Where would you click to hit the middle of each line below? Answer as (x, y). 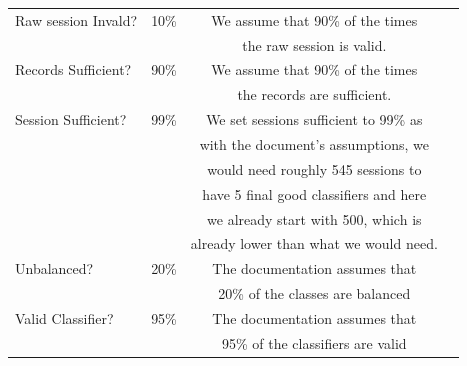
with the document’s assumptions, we (314, 143)
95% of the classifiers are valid (314, 342)
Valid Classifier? (64, 317)
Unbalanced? (54, 268)
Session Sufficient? (71, 119)
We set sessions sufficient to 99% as (314, 119)
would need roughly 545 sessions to (314, 168)
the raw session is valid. (314, 44)
